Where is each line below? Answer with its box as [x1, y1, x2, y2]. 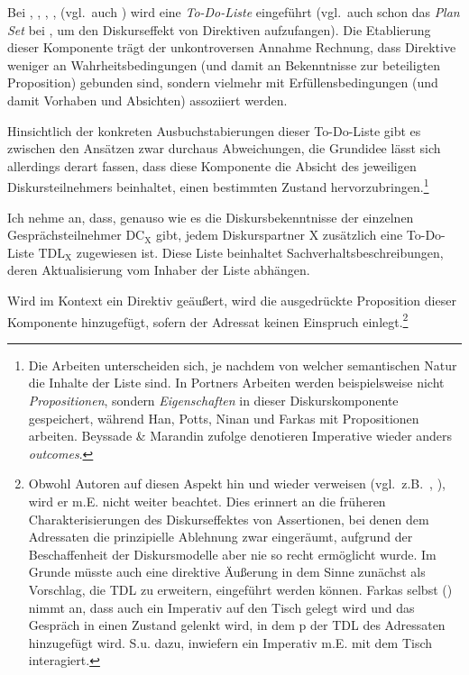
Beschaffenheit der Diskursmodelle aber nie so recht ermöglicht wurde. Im [28, 544, 437, 563]
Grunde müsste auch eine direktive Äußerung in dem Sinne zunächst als [28, 562, 426, 581]
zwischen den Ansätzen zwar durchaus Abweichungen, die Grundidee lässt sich [7, 139, 441, 158]
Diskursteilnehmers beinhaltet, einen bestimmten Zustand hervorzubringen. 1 [7, 175, 429, 196]
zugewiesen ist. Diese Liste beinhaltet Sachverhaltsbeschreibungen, [76, 242, 444, 261]
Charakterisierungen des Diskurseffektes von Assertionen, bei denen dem [28, 509, 429, 528]
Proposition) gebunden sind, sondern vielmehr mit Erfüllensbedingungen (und [7, 73, 438, 92]
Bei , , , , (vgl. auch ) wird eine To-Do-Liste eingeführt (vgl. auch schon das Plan [7, 3, 460, 21]
